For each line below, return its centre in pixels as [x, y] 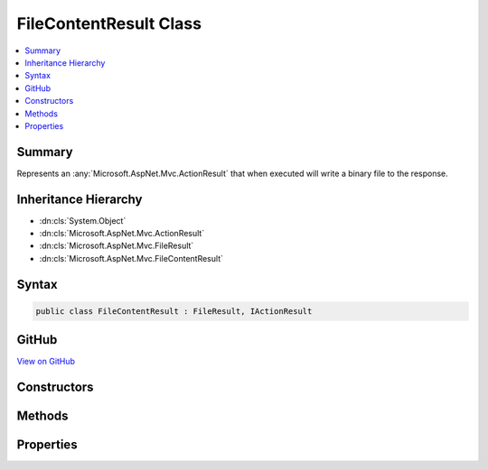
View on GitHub [46, 362]
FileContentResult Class [109, 23]
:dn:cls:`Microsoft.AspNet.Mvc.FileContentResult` [131, 258]
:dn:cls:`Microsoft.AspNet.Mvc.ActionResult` [122, 234]
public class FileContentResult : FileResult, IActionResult [174, 311]
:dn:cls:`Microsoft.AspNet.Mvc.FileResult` [117, 246]
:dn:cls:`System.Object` [83, 220]
